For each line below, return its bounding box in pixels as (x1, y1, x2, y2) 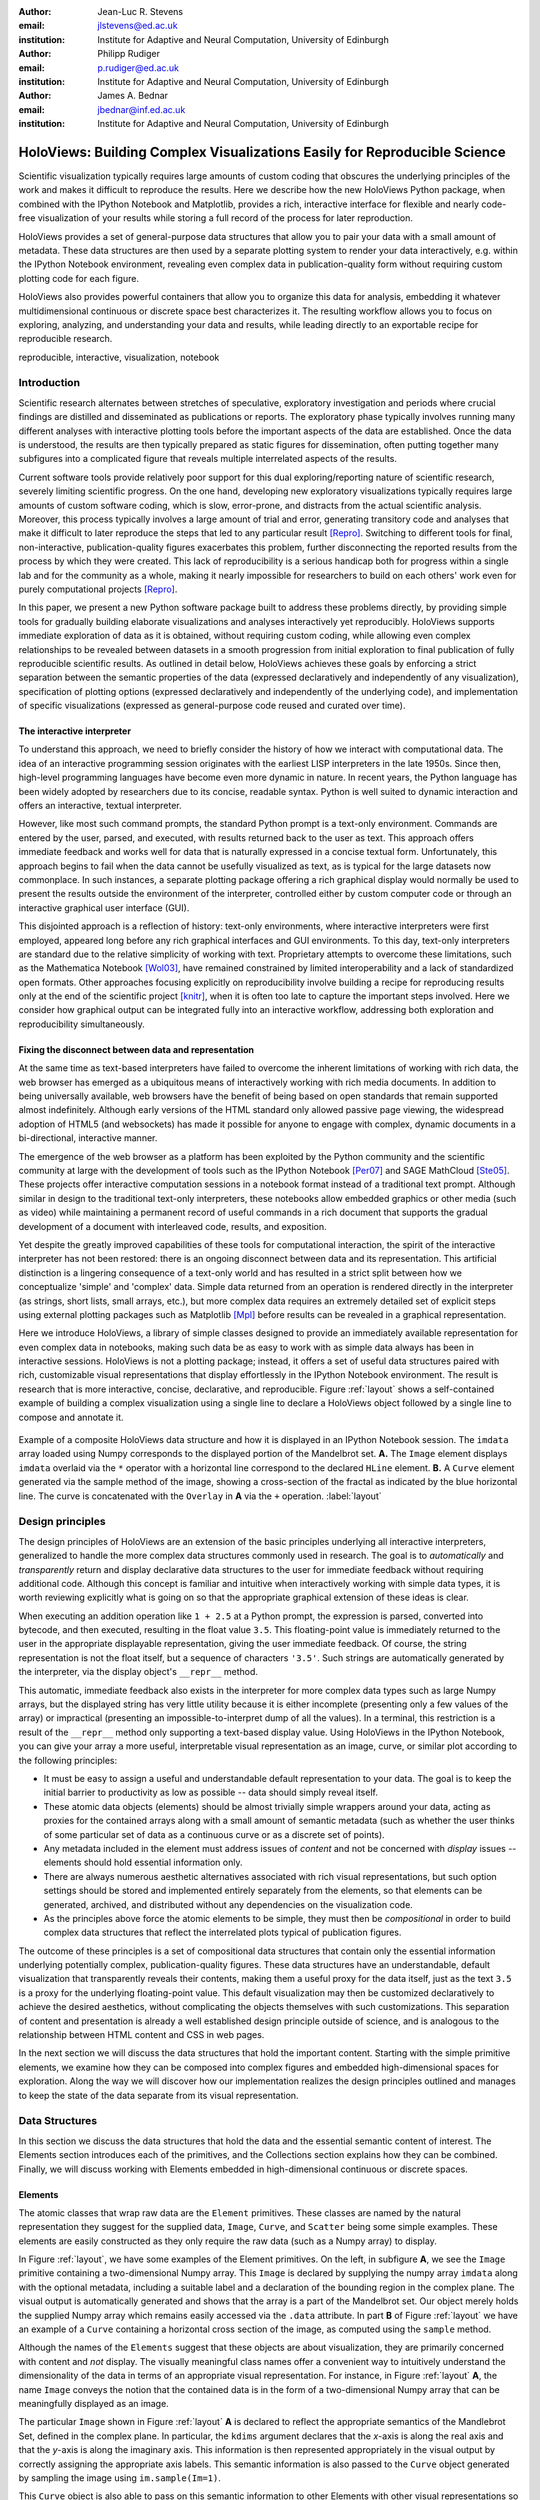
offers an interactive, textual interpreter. (18, 800, 182, 812)
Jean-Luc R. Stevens (97, 6, 184, 17)
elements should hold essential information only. (43, 1856, 243, 1869)
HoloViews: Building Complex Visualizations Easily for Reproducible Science (18, 143, 506, 160)
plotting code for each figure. (18, 272, 140, 284)
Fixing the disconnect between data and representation (18, 1043, 255, 1055)
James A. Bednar (97, 90, 169, 102)
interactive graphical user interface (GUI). (18, 901, 190, 914)
